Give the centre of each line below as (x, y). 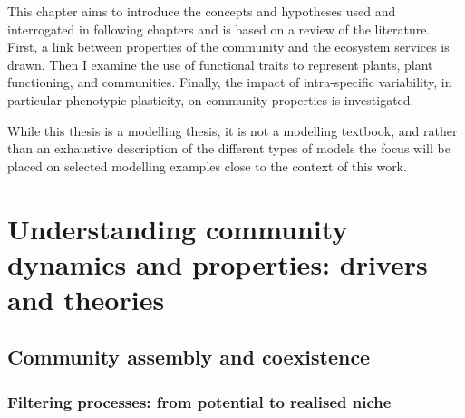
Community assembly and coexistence (189, 357)
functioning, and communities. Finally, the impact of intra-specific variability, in (230, 82)
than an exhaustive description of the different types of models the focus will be (229, 148)
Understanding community (178, 228)
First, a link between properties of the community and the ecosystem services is (228, 47)
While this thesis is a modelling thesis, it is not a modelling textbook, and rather (232, 130)
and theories (86, 299)
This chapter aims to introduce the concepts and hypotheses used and (202, 11)
